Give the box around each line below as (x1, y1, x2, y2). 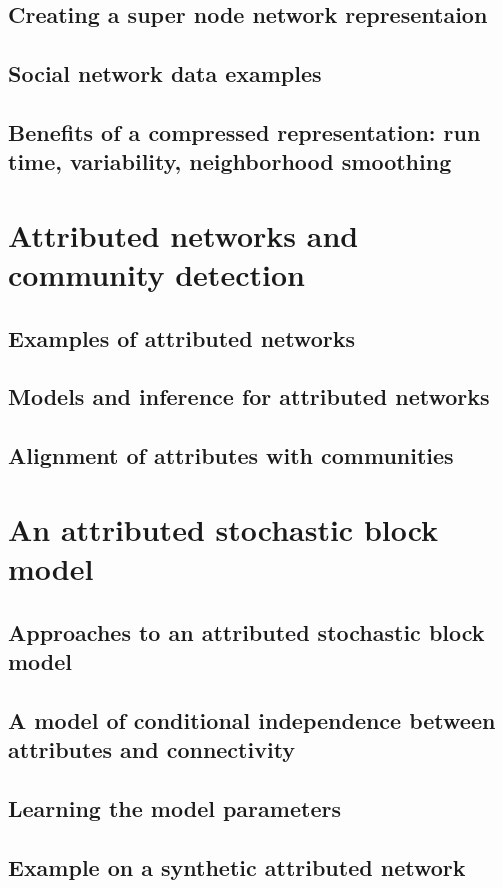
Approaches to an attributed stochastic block (8, 616, 485, 647)
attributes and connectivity (8, 734, 296, 765)
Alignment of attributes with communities (8, 440, 454, 471)
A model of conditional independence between (8, 704, 496, 735)
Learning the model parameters (8, 792, 341, 823)
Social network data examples (8, 58, 322, 89)
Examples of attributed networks (8, 322, 355, 353)
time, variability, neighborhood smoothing (8, 146, 452, 177)
